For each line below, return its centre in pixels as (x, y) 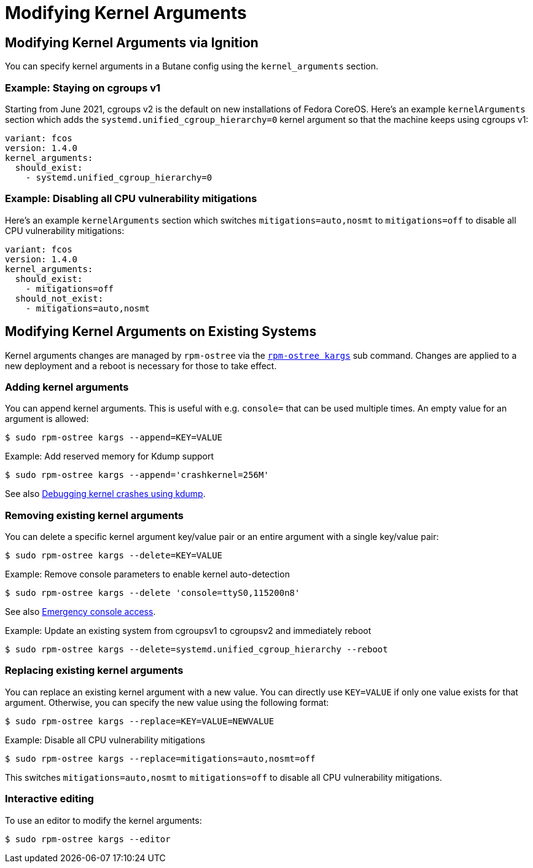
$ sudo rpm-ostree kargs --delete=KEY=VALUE (114, 556)
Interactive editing (49, 799)
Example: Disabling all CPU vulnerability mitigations (131, 199)
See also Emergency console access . (80, 612)
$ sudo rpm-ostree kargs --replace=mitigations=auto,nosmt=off (160, 758)
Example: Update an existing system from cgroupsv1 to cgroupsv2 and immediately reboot (188, 631)
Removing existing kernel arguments (94, 515)
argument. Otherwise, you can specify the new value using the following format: (167, 702)
